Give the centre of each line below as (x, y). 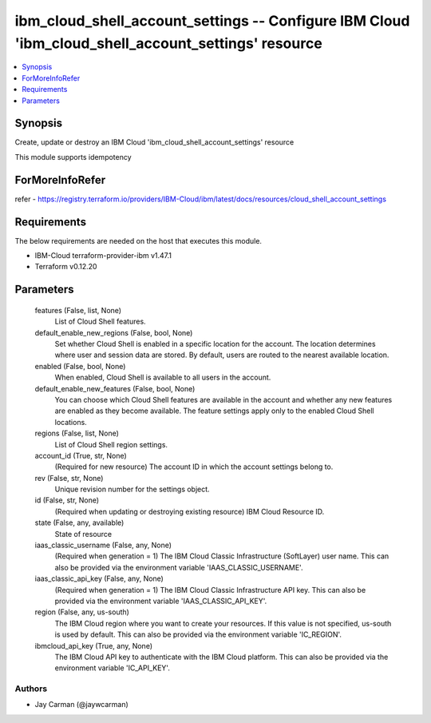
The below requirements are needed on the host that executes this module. (138, 240)
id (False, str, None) (67, 500)
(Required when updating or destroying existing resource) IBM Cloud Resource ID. (190, 511)
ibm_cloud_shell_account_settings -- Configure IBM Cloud (212, 21)
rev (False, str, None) (69, 478)
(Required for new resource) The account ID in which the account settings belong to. (194, 467)
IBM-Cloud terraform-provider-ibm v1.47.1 (103, 256)
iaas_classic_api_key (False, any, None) (99, 578)
